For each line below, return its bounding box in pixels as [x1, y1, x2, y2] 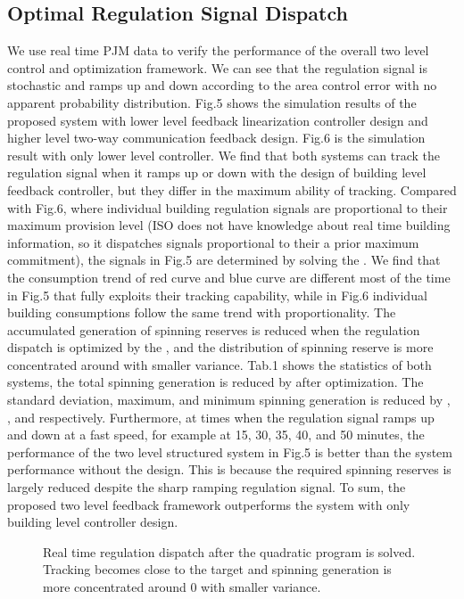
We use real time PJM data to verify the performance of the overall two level [7, 41, 429, 60]
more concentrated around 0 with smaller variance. [43, 578, 321, 596]
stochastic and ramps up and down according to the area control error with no [7, 76, 437, 94]
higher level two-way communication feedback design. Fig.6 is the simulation [7, 128, 426, 147]
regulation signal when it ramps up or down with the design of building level [7, 163, 427, 182]
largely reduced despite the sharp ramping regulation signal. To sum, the [7, 478, 406, 496]
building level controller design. [7, 513, 178, 531]
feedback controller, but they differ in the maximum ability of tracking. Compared [7, 180, 457, 199]
